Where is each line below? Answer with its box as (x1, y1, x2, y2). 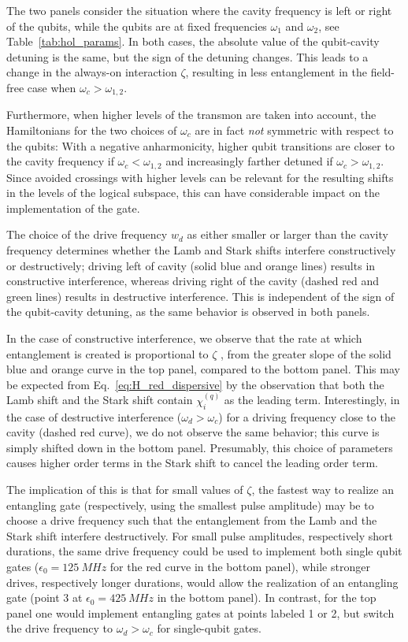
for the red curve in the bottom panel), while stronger (109, 558, 370, 574)
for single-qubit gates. (157, 620, 261, 636)
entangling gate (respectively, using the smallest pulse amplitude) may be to (6, 496, 374, 513)
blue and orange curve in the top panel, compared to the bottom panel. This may (6, 361, 400, 377)
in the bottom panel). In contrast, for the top (157, 589, 376, 606)
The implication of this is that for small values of (6, 481, 243, 497)
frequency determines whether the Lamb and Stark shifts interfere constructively (6, 242, 396, 258)
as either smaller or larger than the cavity (187, 226, 388, 243)
